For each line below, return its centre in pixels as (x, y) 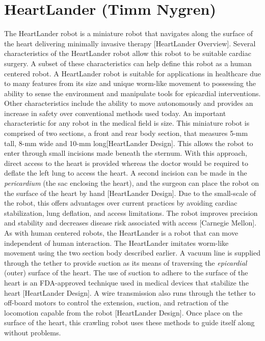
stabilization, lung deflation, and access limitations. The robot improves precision (131, 212)
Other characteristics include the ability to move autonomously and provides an (129, 103)
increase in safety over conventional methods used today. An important (115, 113)
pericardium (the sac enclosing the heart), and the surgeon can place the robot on (132, 183)
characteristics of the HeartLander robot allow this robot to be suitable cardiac (128, 53)
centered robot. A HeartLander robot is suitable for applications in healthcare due (132, 73)
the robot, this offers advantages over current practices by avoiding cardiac (121, 203)
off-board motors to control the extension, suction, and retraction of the (116, 303)
